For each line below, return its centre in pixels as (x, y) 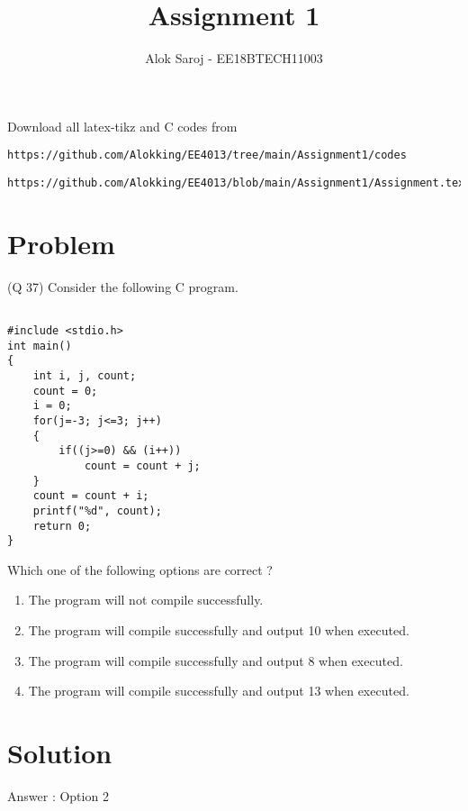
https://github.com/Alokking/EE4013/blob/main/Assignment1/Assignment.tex (236, 182)
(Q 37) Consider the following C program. (123, 286)
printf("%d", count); (97, 510)
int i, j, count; (85, 375)
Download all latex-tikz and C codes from (122, 126)
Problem (61, 243)
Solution (60, 752)
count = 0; (65, 391)
